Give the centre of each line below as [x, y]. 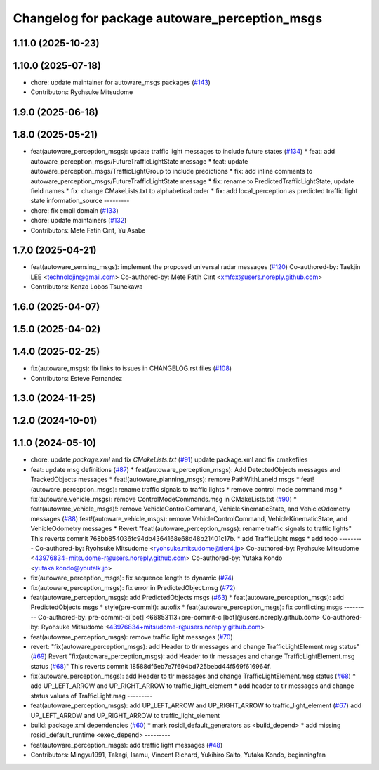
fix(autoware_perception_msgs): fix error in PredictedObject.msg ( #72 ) [133, 587]
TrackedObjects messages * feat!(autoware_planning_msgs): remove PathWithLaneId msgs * [165, 479]
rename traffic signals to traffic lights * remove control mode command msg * [231, 489]
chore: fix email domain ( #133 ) [74, 210]
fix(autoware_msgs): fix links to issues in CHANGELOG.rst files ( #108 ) [131, 368]
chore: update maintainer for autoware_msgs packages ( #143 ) [120, 83]
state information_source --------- [80, 201]
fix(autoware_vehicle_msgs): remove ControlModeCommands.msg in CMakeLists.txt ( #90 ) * [164, 500]
